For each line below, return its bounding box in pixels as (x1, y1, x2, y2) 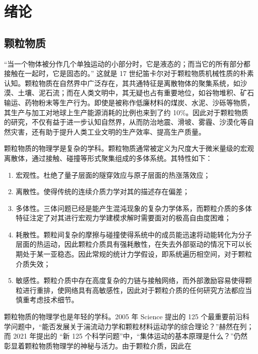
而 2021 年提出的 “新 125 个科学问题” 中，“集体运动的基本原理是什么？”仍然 (4, 331, 248, 341)
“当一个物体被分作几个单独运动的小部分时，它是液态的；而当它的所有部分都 (4, 58, 251, 69)
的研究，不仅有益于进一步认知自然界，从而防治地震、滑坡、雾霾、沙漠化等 (4, 117, 247, 127)
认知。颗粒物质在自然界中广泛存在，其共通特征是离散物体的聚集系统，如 (4, 77, 240, 88)
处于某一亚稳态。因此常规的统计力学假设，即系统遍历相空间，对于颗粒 (22, 249, 252, 259)
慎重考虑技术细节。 (15, 294, 78, 305)
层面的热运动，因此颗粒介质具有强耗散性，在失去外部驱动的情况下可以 (15, 239, 245, 249)
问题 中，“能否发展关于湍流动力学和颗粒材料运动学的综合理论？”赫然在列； (10, 321, 254, 331)
